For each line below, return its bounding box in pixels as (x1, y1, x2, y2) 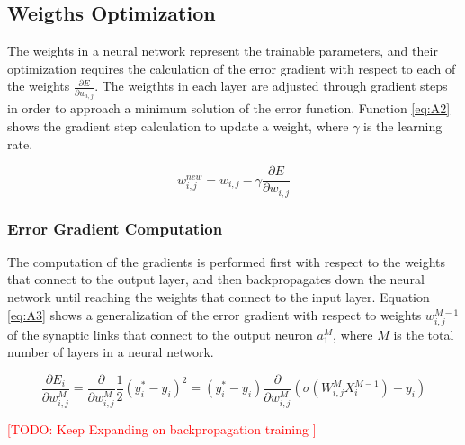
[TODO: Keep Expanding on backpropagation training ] (7, 420, 317, 439)
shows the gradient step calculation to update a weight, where (7, 116, 349, 135)
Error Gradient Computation (7, 217, 223, 239)
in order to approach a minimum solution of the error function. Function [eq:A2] (7, 99, 451, 118)
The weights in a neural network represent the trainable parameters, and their (7, 41, 438, 60)
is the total (393, 325, 454, 343)
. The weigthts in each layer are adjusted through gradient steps (94, 76, 448, 95)
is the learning (363, 116, 443, 135)
